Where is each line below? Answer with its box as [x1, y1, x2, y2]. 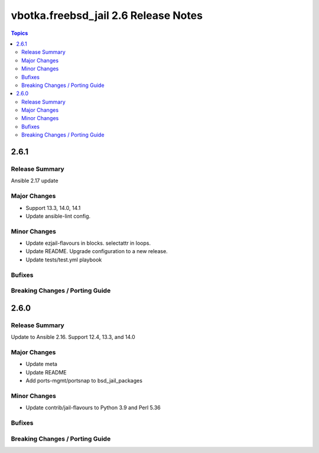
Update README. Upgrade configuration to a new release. [25, 248, 168, 255]
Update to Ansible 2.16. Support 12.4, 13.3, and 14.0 [11, 334, 135, 341]
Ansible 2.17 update [11, 177, 58, 185]
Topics [11, 30, 28, 37]
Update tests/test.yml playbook [25, 256, 102, 263]
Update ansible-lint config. [25, 212, 91, 219]
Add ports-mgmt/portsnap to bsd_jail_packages [25, 377, 143, 384]
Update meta [25, 361, 57, 368]
